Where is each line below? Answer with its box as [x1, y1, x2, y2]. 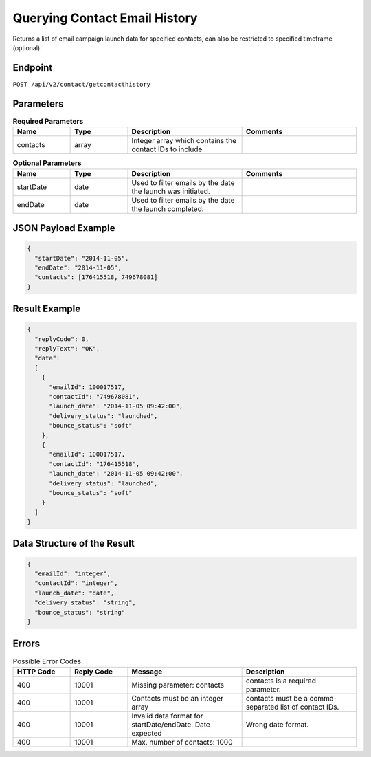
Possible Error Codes [12, 657, 82, 666]
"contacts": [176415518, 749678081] [34, 274, 158, 281]
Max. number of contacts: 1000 [131, 737, 233, 747]
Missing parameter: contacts [131, 680, 225, 690]
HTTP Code [16, 667, 56, 677]
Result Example [12, 303, 81, 315]
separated [245, 702, 279, 712]
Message [131, 667, 163, 677]
